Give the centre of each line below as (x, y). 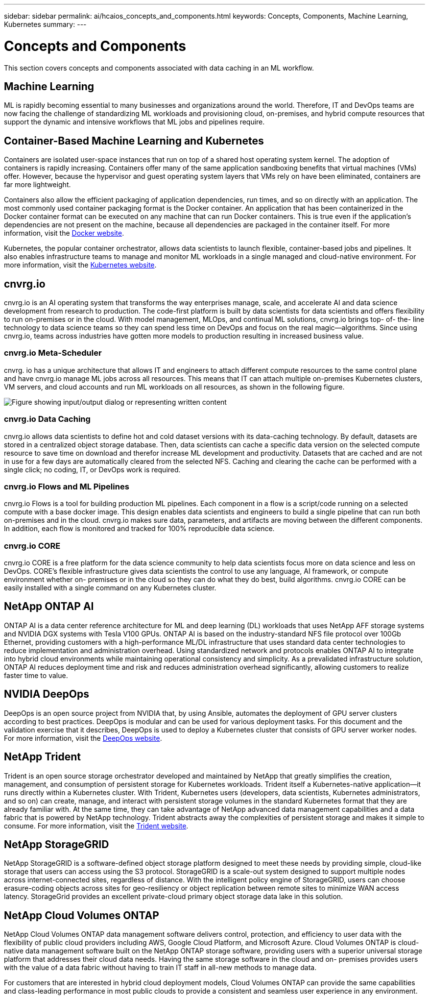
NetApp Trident (43, 757)
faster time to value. (36, 675)
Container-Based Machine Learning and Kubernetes (134, 141)
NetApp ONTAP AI (49, 607)
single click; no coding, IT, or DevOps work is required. (92, 469)
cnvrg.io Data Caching (47, 419)
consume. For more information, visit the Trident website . (96, 826)
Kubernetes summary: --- (45, 24)
